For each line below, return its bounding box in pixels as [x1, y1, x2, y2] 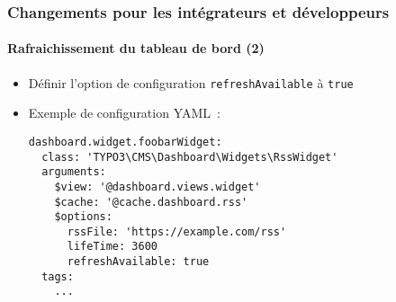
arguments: [41, 165, 106, 179]
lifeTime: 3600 [67, 240, 157, 253]
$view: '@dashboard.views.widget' [54, 180, 261, 193]
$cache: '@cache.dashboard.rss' [54, 195, 248, 209]
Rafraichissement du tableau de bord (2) [7, 39, 265, 58]
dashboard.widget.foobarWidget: [28, 135, 222, 148]
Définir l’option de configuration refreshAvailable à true [28, 73, 354, 92]
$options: [54, 210, 112, 224]
